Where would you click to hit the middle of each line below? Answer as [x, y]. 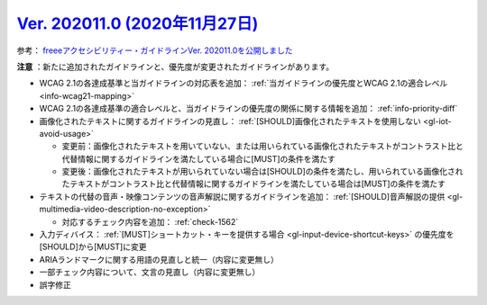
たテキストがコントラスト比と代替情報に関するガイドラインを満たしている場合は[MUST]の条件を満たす [254, 184]
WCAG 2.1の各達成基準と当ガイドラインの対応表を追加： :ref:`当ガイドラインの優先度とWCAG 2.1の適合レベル [243, 83]
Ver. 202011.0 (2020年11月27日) [138, 23]
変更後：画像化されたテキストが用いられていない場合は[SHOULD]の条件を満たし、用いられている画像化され [262, 172]
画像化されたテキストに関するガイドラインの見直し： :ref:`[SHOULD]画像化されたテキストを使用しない [230, 121]
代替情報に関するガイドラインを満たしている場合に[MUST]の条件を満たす [198, 158]
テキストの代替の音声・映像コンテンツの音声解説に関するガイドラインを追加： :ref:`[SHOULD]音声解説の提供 [242, 196]
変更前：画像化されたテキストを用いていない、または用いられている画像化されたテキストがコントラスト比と [263, 146]
